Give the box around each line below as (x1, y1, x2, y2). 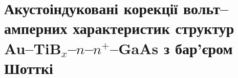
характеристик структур (73, 18, 234, 38)
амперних (4, 18, 68, 38)
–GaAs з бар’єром (110, 37, 233, 58)
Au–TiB (4, 37, 61, 58)
